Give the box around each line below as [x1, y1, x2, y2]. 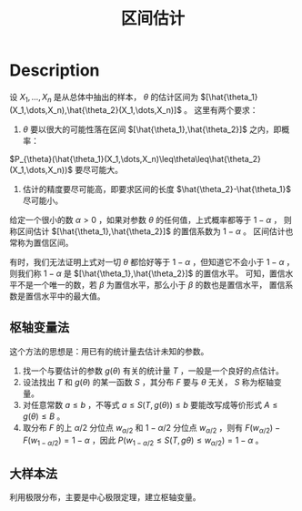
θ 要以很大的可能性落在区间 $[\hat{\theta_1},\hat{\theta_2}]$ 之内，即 [22, 124, 282, 135]
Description [9, 60, 100, 81]
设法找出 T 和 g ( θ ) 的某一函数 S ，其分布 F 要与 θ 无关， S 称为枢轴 [22, 376, 275, 387]
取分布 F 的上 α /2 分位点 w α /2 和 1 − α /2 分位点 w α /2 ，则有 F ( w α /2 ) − [22, 422, 280, 435]
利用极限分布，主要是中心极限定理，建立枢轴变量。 [9, 491, 201, 502]
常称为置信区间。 [9, 237, 74, 248]
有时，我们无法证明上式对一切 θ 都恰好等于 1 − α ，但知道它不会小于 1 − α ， [9, 256, 295, 267]
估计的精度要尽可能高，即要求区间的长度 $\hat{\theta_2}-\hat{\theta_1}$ [22, 183, 291, 194]
